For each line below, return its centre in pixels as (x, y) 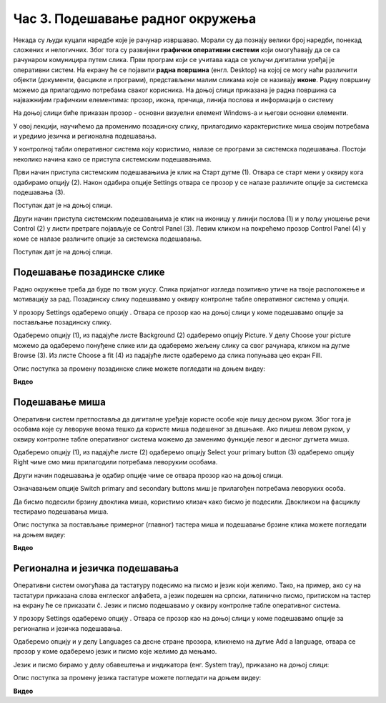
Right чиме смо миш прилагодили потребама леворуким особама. (115, 462)
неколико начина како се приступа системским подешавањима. (113, 159)
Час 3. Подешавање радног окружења (135, 19)
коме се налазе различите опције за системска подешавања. (108, 239)
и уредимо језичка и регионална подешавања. (85, 136)
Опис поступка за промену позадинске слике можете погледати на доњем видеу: (139, 369)
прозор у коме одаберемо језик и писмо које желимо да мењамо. (115, 652)
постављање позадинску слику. (63, 322)
